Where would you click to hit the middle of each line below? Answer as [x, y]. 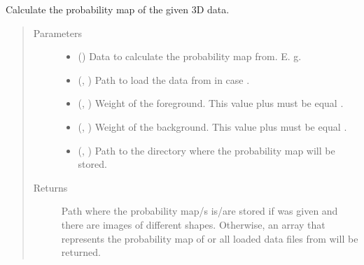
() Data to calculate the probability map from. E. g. [190, 56]
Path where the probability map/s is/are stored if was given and [199, 211]
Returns [50, 187]
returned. [81, 252]
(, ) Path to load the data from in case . [164, 79]
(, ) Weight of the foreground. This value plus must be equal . [211, 103]
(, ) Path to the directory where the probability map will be [206, 150]
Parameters [57, 33]
